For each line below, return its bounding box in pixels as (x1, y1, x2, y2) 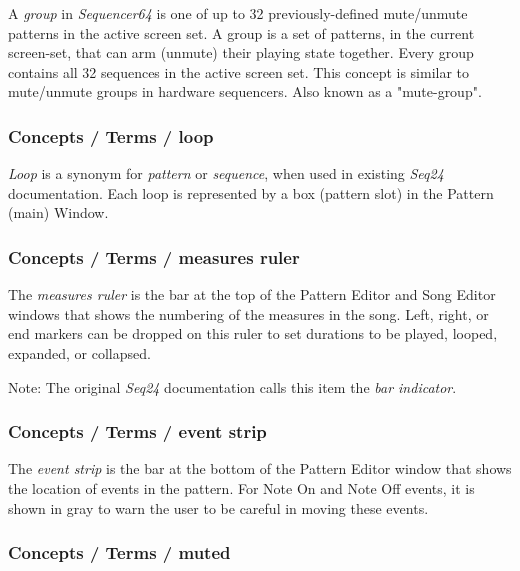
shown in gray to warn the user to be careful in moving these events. (8, 497, 429, 518)
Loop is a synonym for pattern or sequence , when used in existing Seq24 (8, 163, 444, 184)
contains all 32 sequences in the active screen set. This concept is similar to (8, 61, 470, 82)
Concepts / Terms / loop (8, 123, 214, 148)
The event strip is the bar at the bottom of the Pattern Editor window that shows (8, 458, 512, 479)
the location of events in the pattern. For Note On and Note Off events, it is (8, 477, 475, 498)
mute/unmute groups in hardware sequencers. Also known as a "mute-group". (8, 81, 482, 102)
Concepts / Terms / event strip (8, 419, 267, 444)
